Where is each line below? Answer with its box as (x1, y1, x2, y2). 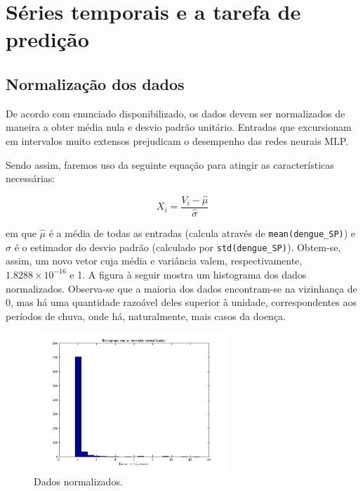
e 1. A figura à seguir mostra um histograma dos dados (70, 267, 307, 281)
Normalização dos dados (6, 72, 185, 94)
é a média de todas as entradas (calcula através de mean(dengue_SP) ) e (48, 226, 356, 241)
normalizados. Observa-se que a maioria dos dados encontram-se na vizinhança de (6, 281, 357, 295)
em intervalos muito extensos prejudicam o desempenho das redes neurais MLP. (6, 133, 348, 148)
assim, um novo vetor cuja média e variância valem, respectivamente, (6, 253, 303, 268)
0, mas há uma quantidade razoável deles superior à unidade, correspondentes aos (6, 295, 357, 310)
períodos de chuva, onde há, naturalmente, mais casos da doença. (6, 308, 286, 323)
